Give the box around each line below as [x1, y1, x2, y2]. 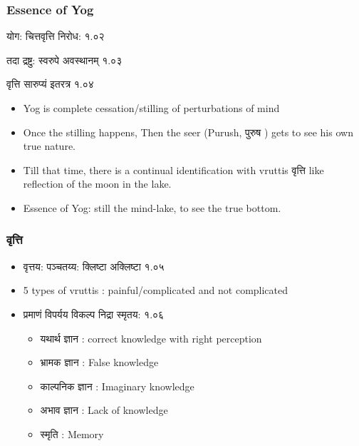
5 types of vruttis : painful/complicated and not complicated [23, 283, 288, 298]
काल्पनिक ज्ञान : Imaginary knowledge [40, 378, 194, 393]
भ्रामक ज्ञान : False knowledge [40, 355, 159, 370]
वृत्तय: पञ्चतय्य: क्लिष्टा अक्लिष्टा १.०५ [23, 258, 165, 273]
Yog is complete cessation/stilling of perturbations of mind [23, 101, 280, 115]
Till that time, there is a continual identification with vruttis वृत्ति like [23, 162, 324, 177]
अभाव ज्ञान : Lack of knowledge [40, 402, 168, 417]
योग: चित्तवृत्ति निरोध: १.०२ [6, 29, 105, 44]
